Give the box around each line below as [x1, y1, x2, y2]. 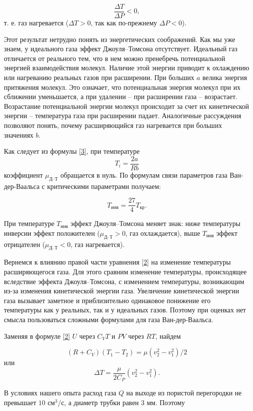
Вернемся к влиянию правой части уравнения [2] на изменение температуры [4, 257, 231, 267]
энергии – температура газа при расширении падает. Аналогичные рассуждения [4, 110, 241, 121]
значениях [4, 129, 34, 140]
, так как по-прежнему [90, 18, 157, 28]
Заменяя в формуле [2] [4, 330, 70, 341]
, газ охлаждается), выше [125, 227, 200, 238]
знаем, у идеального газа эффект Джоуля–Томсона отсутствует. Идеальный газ [4, 43, 238, 54]
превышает [4, 397, 37, 407]
